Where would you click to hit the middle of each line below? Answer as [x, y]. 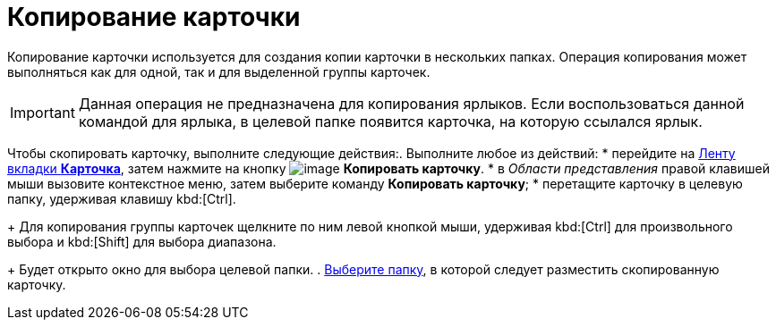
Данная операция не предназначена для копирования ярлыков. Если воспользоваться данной [411, 103]
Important [43, 112]
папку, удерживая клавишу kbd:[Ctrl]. [122, 198]
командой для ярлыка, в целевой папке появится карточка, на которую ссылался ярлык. [390, 121]
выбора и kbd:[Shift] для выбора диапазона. [142, 241]
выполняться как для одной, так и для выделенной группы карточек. [219, 71]
